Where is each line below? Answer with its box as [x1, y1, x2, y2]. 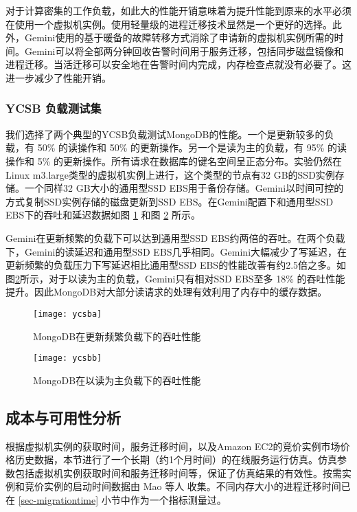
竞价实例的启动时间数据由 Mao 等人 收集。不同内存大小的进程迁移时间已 [24, 479, 351, 493]
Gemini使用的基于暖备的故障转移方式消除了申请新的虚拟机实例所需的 [24, 30, 334, 45]
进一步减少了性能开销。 [5, 70, 111, 85]
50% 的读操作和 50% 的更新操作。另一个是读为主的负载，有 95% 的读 [37, 140, 347, 155]
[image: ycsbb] [33, 353, 102, 364]
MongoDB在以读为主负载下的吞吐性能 [33, 372, 201, 387]
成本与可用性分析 [5, 406, 121, 427]
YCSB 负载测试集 [5, 100, 102, 117]
